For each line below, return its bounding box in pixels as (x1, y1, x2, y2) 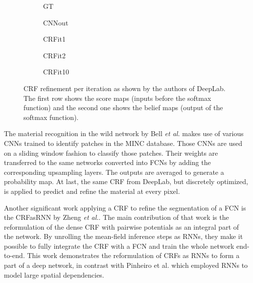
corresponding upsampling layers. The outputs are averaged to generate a (4, 166, 224, 177)
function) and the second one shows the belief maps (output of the (23, 102, 223, 113)
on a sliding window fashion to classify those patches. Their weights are (4, 147, 218, 158)
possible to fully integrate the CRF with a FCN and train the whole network (4, 240, 234, 251)
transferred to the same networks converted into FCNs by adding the (4, 157, 211, 167)
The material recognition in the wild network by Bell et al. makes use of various (4, 128, 244, 139)
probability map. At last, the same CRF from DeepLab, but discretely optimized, (4, 176, 248, 187)
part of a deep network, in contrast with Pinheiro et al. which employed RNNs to (4, 260, 248, 270)
